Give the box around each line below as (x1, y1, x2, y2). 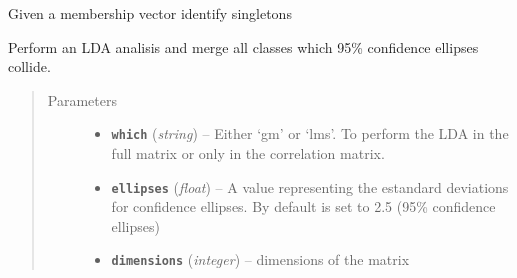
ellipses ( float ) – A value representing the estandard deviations (111, 176, 509, 197)
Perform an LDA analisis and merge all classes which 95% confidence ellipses (8, 36, 479, 57)
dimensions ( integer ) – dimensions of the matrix (111, 249, 410, 270)
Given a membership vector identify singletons (8, 3, 292, 23)
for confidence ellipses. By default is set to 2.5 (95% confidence (111, 196, 496, 217)
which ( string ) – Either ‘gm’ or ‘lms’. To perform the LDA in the (111, 123, 509, 144)
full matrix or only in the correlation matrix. (111, 143, 385, 164)
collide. (8, 56, 51, 77)
